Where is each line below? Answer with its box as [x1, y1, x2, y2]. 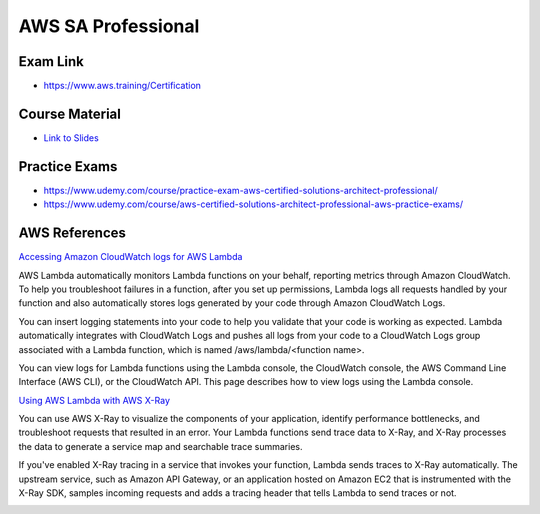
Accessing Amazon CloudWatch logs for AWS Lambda [18, 251, 243, 263]
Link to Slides [43, 131, 99, 144]
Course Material [18, 105, 122, 122]
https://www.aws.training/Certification [43, 80, 202, 92]
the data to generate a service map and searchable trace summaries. [18, 440, 303, 452]
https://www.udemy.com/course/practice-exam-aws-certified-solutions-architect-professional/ [43, 184, 439, 196]
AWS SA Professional [18, 15, 200, 37]
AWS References [18, 225, 127, 242]
